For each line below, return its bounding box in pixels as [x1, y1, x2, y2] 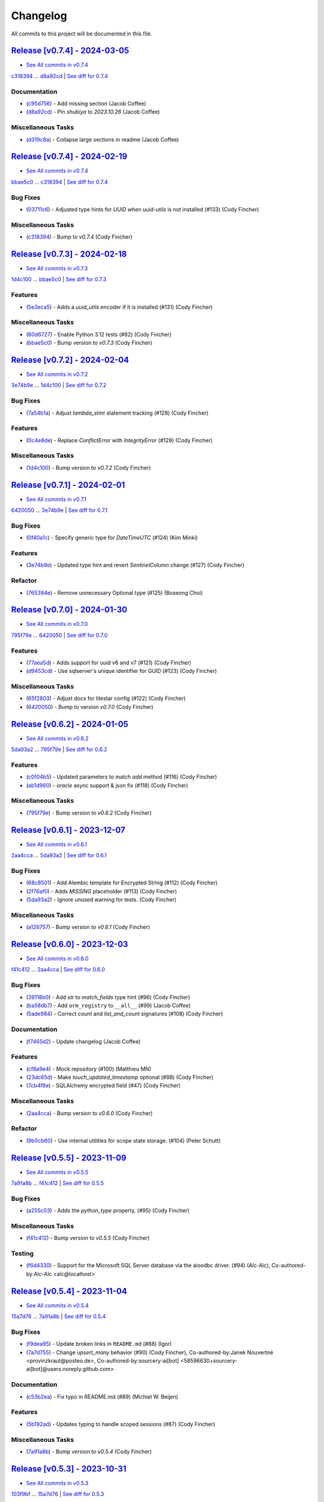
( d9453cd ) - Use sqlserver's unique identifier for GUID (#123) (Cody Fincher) [26, 667, 217, 675]
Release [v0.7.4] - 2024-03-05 [11, 46, 129, 56]
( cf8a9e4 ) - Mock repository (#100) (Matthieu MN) [26, 1065, 152, 1072]
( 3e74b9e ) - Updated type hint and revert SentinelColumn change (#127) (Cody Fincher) [26, 562, 245, 569]
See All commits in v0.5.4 [26, 1301, 89, 1309]
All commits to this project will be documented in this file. [11, 30, 152, 37]
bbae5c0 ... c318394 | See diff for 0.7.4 [11, 178, 108, 186]
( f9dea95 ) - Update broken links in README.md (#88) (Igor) [26, 1340, 172, 1348]
